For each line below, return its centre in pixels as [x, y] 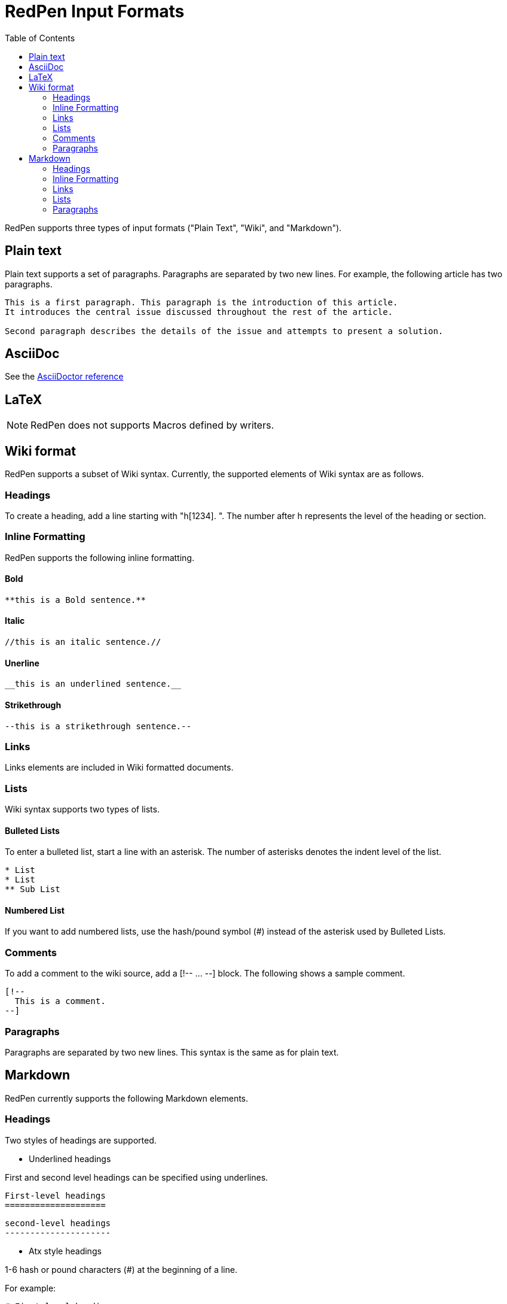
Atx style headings [65, 1251]
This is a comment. [60, 1001]
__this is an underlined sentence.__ [93, 684]
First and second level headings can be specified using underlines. [137, 1177]
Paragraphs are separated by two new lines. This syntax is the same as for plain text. [172, 1052]
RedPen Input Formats [95, 11]
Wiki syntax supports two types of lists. [82, 809]
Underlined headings [70, 1159]
